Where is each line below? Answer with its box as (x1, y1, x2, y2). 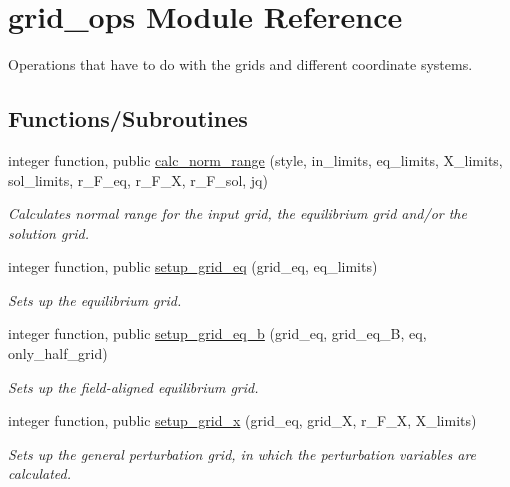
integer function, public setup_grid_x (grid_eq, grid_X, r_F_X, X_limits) (8, 410, 477, 431)
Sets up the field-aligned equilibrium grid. (8, 376, 259, 397)
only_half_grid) (8, 343, 108, 364)
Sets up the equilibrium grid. (8, 289, 182, 310)
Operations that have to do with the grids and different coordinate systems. (8, 54, 473, 75)
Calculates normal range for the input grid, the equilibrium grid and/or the (8, 203, 467, 224)
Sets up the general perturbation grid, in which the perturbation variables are (8, 443, 477, 464)
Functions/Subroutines (8, 103, 248, 134)
